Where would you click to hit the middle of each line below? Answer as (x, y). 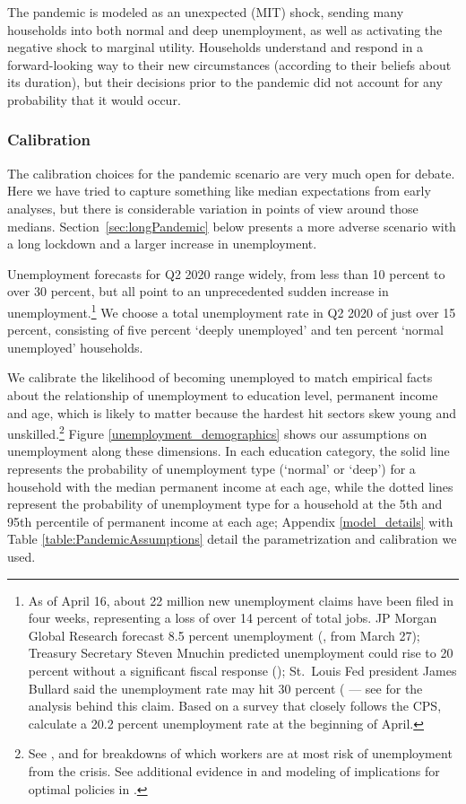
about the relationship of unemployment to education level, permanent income (223, 394)
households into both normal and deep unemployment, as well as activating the (225, 29)
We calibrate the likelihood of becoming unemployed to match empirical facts (220, 377)
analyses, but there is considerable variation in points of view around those (213, 208)
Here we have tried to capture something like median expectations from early (219, 191)
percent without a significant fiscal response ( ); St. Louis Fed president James (242, 670)
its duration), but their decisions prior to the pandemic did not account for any (225, 82)
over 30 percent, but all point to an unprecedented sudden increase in (198, 291)
